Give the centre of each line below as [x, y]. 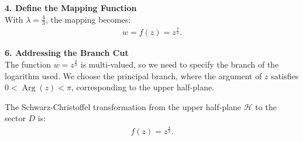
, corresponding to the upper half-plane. [143, 87]
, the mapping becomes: [88, 19]
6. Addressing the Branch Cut [67, 53]
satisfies [285, 75]
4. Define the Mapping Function [71, 8]
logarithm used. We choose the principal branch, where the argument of [133, 75]
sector [15, 118]
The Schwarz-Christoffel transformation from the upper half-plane [123, 106]
